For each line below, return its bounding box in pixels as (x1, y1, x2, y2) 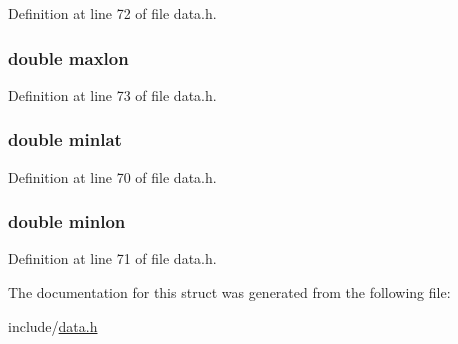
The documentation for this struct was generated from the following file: (8, 282, 451, 303)
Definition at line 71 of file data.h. (8, 248, 217, 269)
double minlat (8, 127, 122, 152)
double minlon (8, 209, 126, 234)
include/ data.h (8, 315, 98, 336)
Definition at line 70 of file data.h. (8, 166, 217, 187)
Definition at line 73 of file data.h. (8, 84, 217, 105)
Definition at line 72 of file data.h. (8, 3, 217, 23)
